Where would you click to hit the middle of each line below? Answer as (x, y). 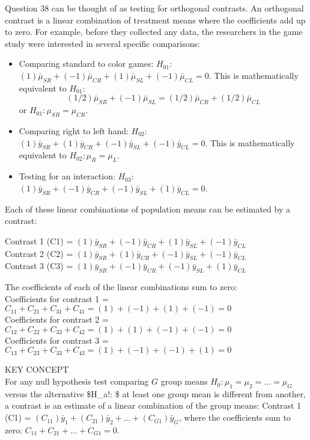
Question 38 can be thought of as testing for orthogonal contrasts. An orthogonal (154, 8)
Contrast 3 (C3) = (39, 266)
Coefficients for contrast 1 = (57, 298)
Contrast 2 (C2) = (39, 253)
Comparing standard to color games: (86, 64)
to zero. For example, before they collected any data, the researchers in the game (154, 32)
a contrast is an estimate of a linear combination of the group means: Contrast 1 (153, 405)
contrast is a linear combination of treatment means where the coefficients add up (155, 20)
